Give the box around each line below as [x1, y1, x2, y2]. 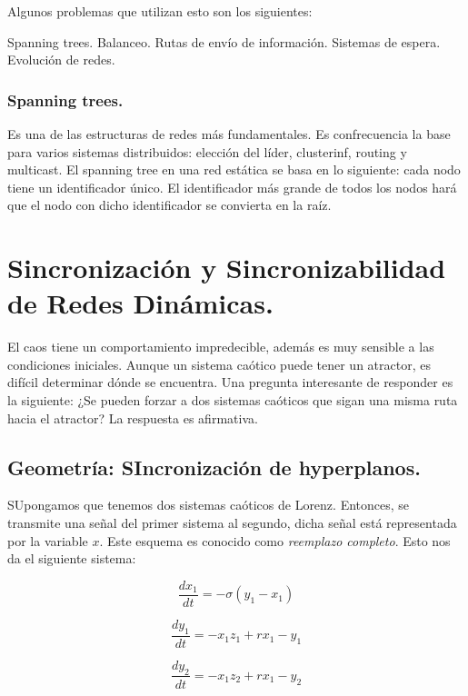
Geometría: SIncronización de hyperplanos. [7, 452, 421, 481]
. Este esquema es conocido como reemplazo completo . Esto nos [99, 531, 451, 550]
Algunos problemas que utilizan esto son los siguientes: [7, 2, 313, 20]
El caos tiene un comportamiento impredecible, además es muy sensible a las [7, 337, 434, 356]
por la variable [7, 531, 88, 550]
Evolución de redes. [7, 50, 115, 69]
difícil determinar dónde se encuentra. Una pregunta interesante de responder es [7, 373, 453, 392]
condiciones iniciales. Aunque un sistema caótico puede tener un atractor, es [7, 354, 431, 373]
